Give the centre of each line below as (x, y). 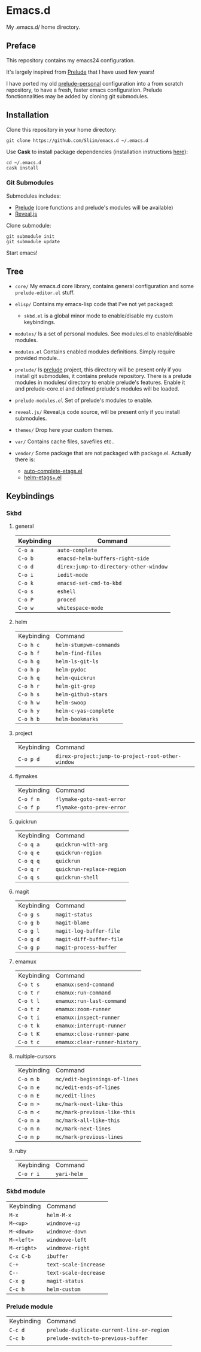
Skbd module (26, 1191)
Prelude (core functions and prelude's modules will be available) (94, 207)
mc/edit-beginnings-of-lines (97, 1079)
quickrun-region (79, 853)
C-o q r (29, 869)
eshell (66, 592)
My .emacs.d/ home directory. (43, 27)
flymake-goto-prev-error (91, 807)
